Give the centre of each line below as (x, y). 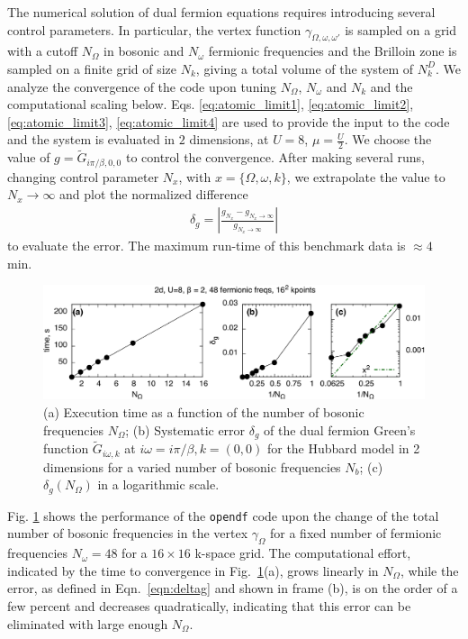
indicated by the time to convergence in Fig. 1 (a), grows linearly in (193, 570)
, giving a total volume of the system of (305, 68)
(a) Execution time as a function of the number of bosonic (204, 411)
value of (29, 157)
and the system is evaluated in (91, 139)
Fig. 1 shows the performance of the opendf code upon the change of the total (223, 515)
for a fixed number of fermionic (356, 533)
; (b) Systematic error (185, 429)
